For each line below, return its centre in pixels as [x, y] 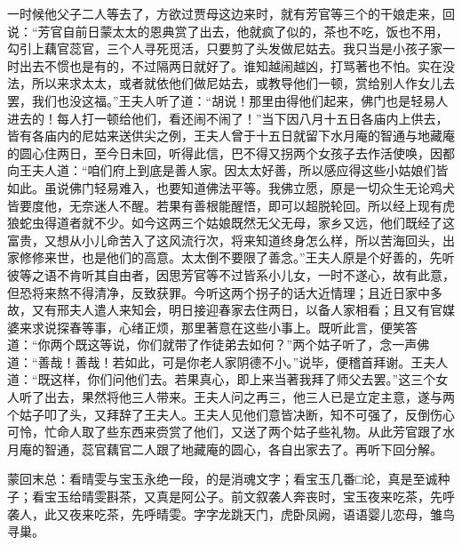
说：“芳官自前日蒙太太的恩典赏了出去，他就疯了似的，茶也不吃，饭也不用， [228, 31]
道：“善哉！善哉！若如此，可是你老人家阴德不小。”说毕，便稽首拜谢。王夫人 [228, 361]
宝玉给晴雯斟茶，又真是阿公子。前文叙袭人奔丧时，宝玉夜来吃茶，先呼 [249, 497]
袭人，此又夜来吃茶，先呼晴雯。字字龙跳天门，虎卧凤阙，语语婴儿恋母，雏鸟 [231, 513]
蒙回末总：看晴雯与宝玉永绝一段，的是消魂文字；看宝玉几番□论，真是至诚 [223, 479]
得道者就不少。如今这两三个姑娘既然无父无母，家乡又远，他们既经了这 [249, 223]
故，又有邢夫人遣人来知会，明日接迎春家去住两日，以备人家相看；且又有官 [225, 310]
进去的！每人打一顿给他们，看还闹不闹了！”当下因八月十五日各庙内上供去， [228, 118]
